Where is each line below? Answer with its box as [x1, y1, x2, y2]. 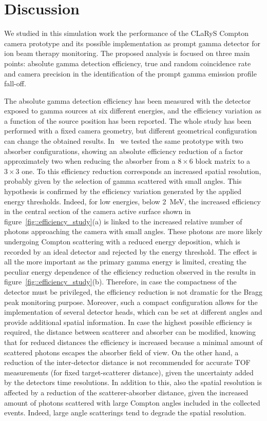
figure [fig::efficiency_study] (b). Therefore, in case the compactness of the [4, 276, 237, 287]
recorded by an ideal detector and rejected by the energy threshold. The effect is [4, 246, 257, 257]
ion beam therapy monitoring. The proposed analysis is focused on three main [4, 48, 250, 59]
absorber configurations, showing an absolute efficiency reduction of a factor [4, 145, 243, 156]
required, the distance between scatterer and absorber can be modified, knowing [4, 327, 256, 337]
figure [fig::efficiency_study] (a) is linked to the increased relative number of [4, 216, 242, 226]
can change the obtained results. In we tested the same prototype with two [4, 136, 243, 146]
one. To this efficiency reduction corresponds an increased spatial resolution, [22, 165, 261, 176]
